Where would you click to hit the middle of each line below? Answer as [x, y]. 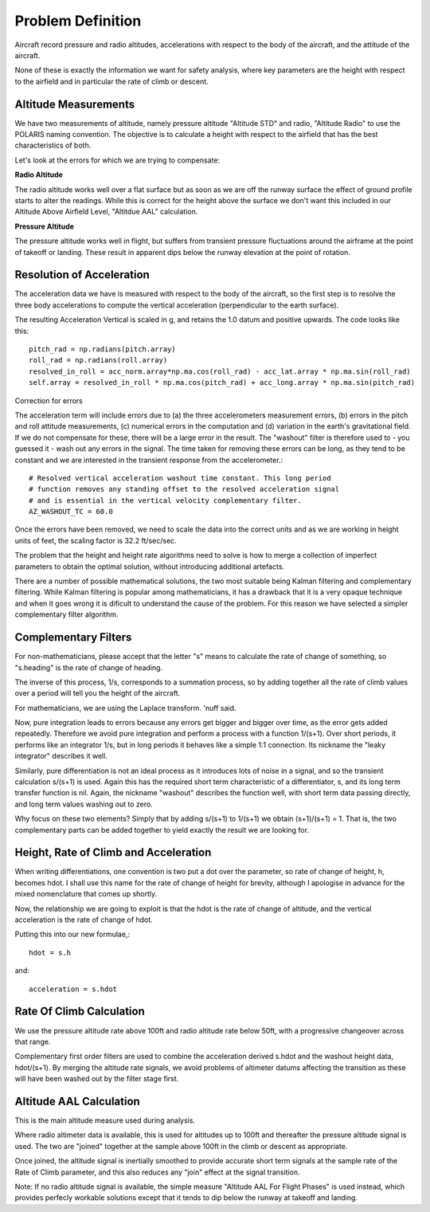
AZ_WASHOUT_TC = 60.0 [71, 512]
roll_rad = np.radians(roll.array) [98, 360]
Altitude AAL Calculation [78, 1101]
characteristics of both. [53, 145]
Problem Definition [78, 21]
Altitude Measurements [75, 104]
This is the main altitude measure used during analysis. [105, 1120]
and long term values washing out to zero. [84, 804]
